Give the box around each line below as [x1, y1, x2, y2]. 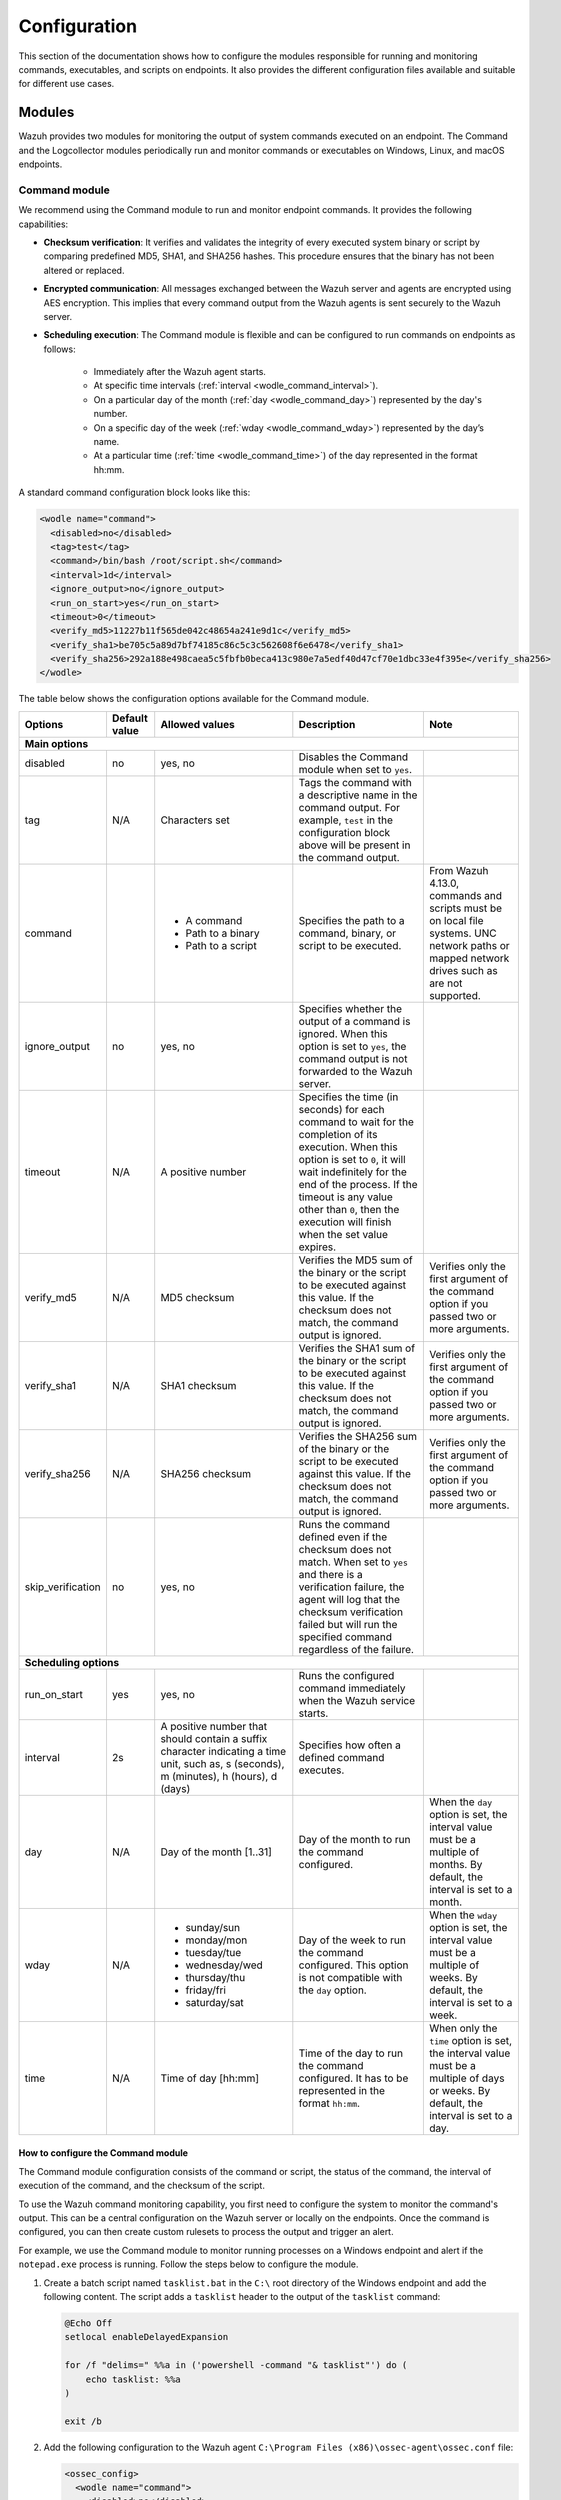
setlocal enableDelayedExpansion [64, 2331, 229, 2343]
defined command [298, 1750, 385, 1764]
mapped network [428, 951, 510, 965]
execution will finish [298, 1215, 392, 1229]
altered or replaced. [43, 264, 125, 276]
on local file [428, 913, 484, 927]
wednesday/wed [185, 1958, 264, 1972]
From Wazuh [428, 863, 489, 877]
